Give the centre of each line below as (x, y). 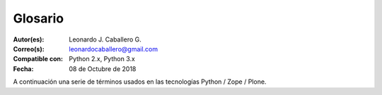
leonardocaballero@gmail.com (114, 49)
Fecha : (23, 69)
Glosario (38, 18)
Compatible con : (38, 59)
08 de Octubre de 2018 (103, 69)
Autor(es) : (29, 39)
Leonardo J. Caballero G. (105, 39)
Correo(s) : (29, 49)
